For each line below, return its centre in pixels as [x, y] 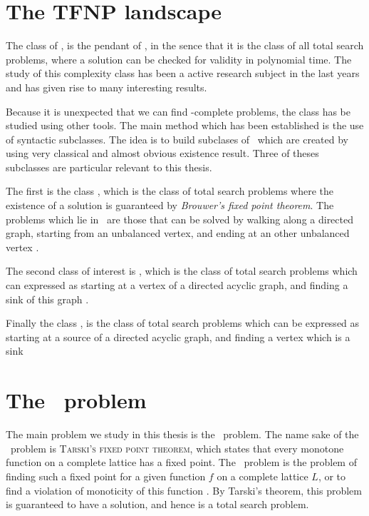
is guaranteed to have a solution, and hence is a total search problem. [157, 504]
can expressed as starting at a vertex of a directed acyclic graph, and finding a [177, 285]
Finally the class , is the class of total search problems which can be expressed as [183, 323]
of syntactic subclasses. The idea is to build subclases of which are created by [177, 139]
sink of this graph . [47, 299]
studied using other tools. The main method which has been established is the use [185, 125]
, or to [332, 476]
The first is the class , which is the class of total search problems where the [170, 191]
